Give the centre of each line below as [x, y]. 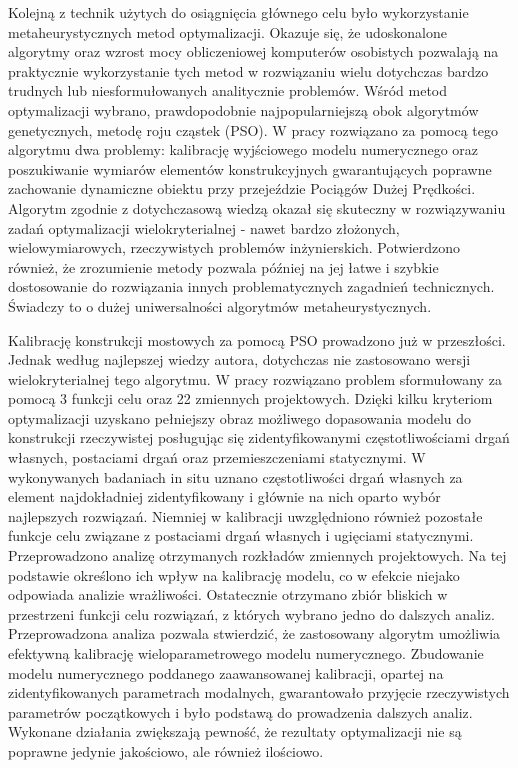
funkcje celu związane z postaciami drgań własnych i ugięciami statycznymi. [241, 535]
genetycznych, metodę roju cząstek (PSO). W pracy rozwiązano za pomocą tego [253, 129]
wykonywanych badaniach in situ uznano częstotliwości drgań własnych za [235, 476]
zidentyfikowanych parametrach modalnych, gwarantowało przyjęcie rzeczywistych [259, 692]
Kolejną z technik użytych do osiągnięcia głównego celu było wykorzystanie [238, 12]
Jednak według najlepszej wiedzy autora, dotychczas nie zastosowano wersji [239, 359]
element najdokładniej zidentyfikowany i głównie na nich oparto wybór [224, 496]
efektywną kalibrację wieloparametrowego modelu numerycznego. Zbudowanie [246, 653]
